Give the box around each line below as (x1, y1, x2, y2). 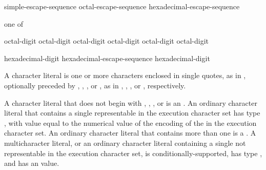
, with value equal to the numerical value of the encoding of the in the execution (4, 117, 257, 128)
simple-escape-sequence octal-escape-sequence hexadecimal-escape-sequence (4, 1, 240, 11)
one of (4, 18, 23, 29)
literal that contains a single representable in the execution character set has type (4, 107, 260, 118)
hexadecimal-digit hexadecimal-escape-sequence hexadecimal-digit (4, 52, 210, 63)
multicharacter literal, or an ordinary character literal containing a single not (4, 137, 246, 148)
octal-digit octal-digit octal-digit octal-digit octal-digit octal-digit (4, 35, 209, 46)
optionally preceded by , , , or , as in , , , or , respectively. (4, 80, 186, 90)
